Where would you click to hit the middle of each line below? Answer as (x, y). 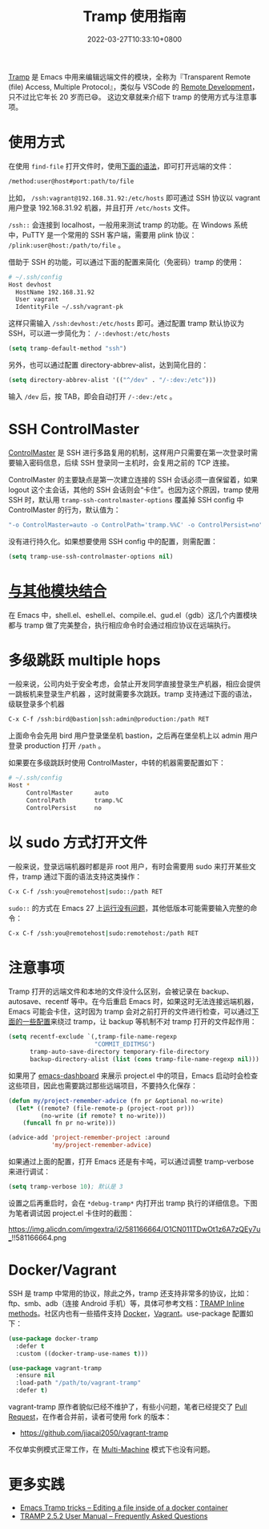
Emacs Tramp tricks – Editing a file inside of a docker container (124, 1507)
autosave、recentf (39, 1002)
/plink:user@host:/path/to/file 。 (67, 245)
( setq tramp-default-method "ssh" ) (68, 349)
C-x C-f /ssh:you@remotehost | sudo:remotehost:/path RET (103, 933)
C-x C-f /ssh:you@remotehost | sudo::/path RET (85, 892)
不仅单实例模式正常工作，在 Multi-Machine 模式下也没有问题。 (111, 1449)
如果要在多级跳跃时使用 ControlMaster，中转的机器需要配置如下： (117, 762)
